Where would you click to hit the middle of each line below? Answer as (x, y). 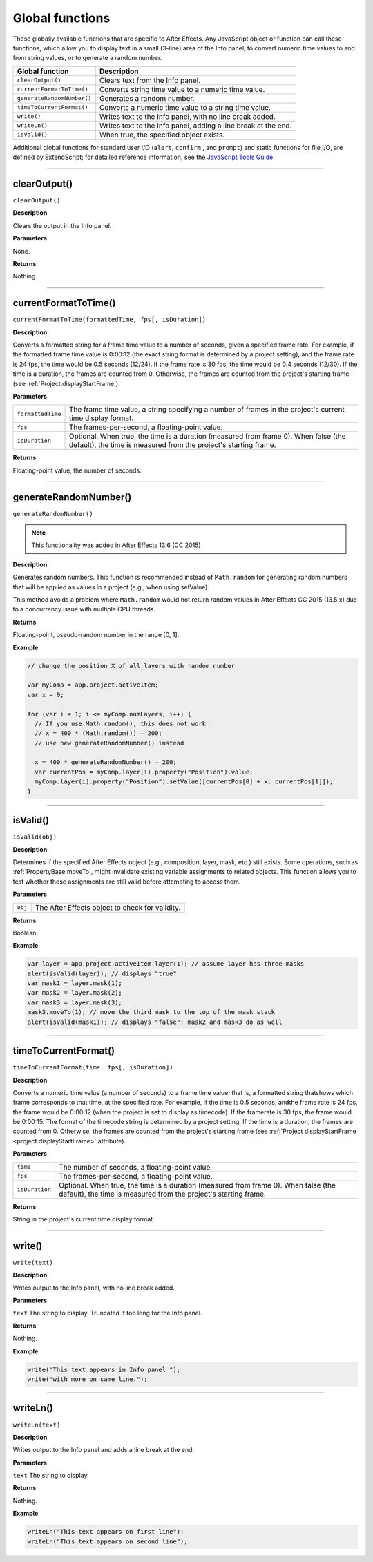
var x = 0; (46, 695)
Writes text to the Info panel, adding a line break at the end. (196, 126)
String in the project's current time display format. (84, 1219)
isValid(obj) (35, 837)
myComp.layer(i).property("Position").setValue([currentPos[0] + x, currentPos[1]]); (184, 782)
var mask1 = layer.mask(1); (75, 983)
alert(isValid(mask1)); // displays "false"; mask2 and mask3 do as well (155, 1022)
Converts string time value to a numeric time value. (182, 89)
